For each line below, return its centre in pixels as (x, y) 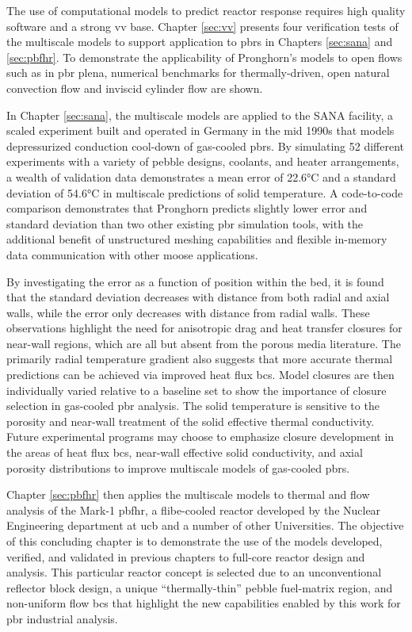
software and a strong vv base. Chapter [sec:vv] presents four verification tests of (202, 26)
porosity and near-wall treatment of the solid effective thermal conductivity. (191, 421)
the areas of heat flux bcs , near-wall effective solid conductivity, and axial (185, 452)
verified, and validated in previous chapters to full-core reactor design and (186, 556)
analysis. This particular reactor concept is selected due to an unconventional (194, 572)
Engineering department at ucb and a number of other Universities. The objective (205, 525)
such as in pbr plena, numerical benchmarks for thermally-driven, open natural (198, 73)
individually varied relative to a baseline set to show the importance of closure (196, 390)
